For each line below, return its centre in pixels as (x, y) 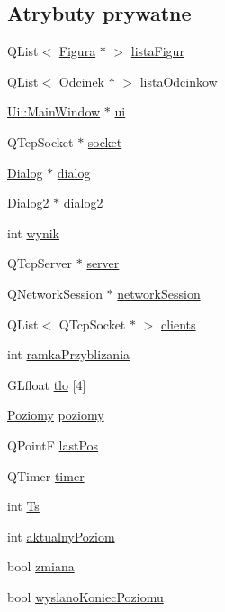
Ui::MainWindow (54, 111)
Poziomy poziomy (56, 415)
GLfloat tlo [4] (47, 384)
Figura (77, 51)
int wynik (33, 232)
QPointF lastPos (53, 445)
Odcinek (82, 81)
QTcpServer (40, 263)
